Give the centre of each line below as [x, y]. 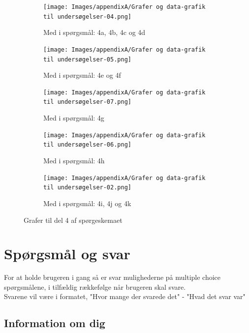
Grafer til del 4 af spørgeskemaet [73, 220]
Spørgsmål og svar [67, 254]
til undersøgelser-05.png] [87, 59]
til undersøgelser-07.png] [87, 102]
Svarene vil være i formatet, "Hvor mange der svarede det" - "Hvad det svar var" [125, 296]
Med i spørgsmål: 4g [74, 118]
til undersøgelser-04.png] [87, 16]
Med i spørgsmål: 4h [74, 161]
